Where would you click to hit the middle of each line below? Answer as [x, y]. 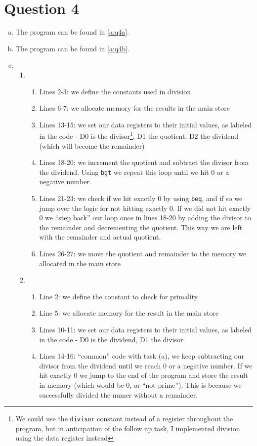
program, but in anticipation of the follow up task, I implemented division [128, 428]
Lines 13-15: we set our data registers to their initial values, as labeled [146, 124]
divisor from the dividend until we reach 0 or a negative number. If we [146, 365]
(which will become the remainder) [92, 145]
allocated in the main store [80, 263]
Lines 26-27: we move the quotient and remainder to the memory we [143, 253]
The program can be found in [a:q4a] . [72, 32]
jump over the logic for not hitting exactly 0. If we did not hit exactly [145, 208]
